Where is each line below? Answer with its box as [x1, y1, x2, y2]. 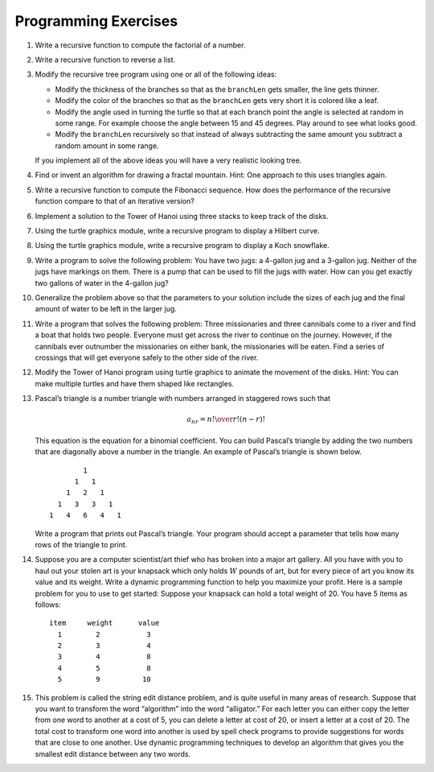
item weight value [49, 618, 160, 628]
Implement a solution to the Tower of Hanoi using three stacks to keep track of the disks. [35, 211, 329, 221]
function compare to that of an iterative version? [35, 196, 194, 206]
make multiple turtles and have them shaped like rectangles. [35, 378, 235, 388]
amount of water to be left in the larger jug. [35, 304, 177, 314]
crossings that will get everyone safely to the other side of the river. [35, 353, 259, 362]
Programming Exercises [14, 12, 178, 30]
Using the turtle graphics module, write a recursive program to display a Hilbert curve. [35, 226, 321, 236]
